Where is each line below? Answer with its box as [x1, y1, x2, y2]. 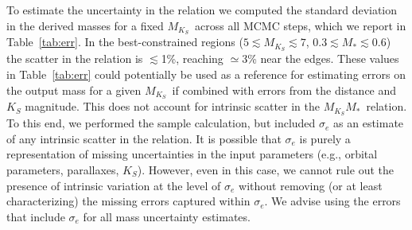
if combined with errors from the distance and [172, 81, 397, 98]
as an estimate [333, 115, 404, 131]
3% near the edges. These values [242, 50, 399, 67]
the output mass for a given [6, 81, 142, 98]
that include [6, 208, 65, 224]
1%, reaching [161, 50, 223, 67]
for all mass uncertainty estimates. [83, 208, 251, 224]
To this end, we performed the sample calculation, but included [6, 115, 316, 131]
